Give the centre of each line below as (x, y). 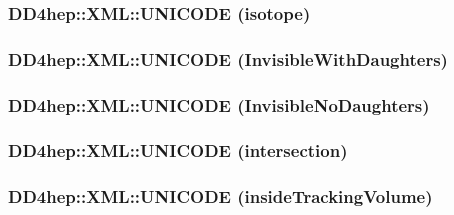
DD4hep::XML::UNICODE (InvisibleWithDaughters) (228, 58)
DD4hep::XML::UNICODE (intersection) (178, 150)
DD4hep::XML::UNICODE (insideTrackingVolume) (220, 196)
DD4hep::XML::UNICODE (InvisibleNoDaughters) (219, 104)
